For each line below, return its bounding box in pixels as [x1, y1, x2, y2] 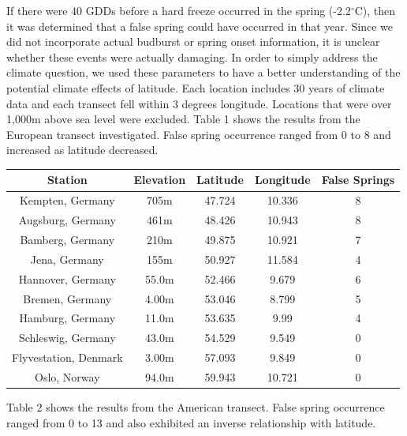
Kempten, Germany [19, 192, 115, 209]
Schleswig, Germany [18, 329, 116, 346]
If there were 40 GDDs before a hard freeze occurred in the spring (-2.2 [6, 2, 351, 18]
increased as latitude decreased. [6, 141, 159, 158]
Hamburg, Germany [19, 310, 116, 326]
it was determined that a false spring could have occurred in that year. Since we [6, 17, 394, 34]
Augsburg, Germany [18, 212, 116, 228]
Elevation [133, 171, 186, 188]
